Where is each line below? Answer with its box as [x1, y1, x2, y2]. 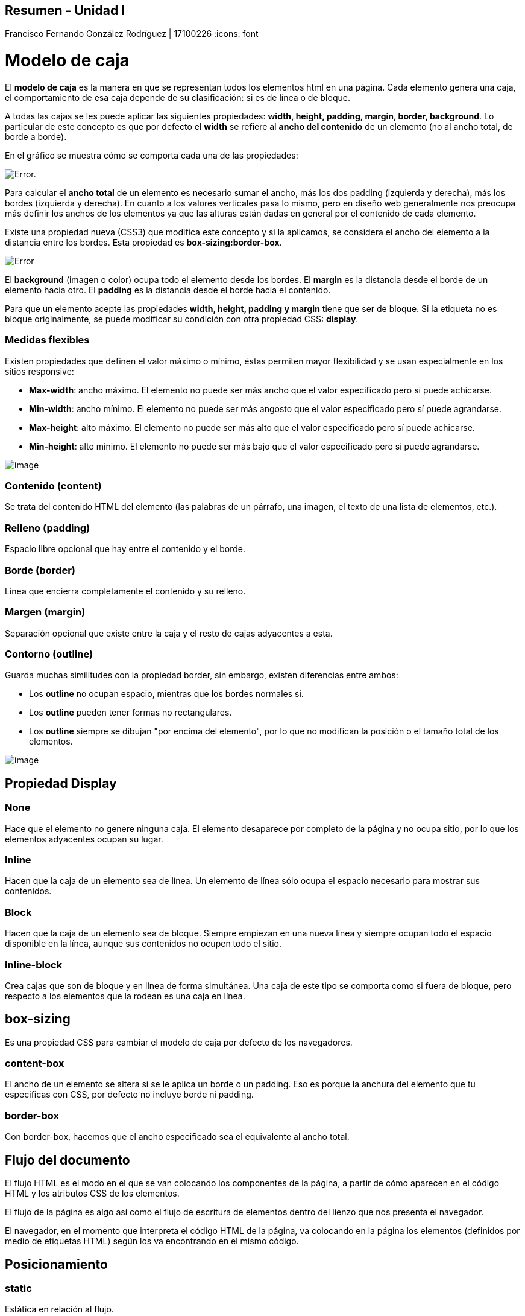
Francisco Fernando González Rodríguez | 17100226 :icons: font [5, 28, 259, 39]
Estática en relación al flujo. [5, 1304, 114, 1315]
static [5, 1282, 32, 1294]
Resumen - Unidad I [5, 3, 125, 18]
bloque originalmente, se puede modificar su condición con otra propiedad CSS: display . [5, 313, 359, 324]
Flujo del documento [5, 1152, 130, 1168]
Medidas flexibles [5, 334, 90, 346]
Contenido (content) [5, 480, 102, 492]
